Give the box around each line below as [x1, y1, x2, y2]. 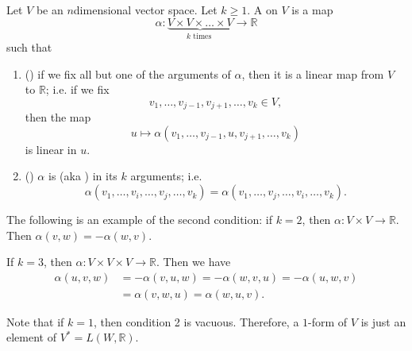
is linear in [25, 141, 77, 157]
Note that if [6, 313, 64, 330]
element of [6, 329, 56, 345]
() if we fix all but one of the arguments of [25, 65, 231, 82]
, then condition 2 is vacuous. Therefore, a [93, 313, 299, 330]
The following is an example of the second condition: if [6, 211, 272, 228]
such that [6, 39, 52, 56]
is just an [360, 313, 406, 330]
